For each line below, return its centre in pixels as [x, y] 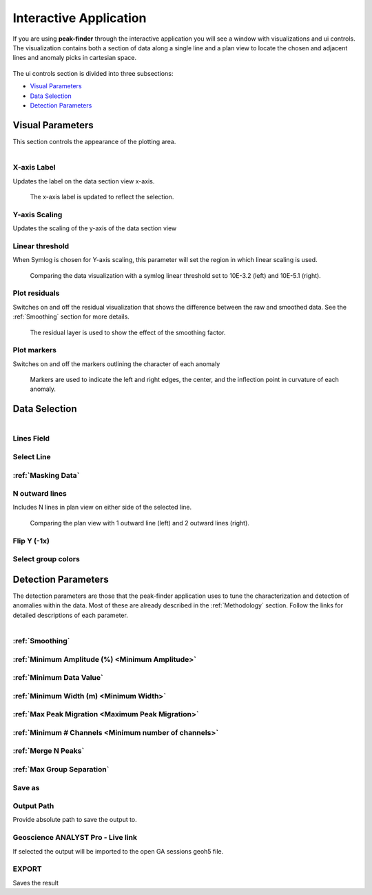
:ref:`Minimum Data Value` [58, 678]
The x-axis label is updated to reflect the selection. [102, 197]
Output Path [33, 806]
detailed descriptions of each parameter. [71, 615]
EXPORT [27, 869]
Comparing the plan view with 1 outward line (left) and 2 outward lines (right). [139, 523]
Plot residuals [36, 293]
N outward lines [40, 494]
